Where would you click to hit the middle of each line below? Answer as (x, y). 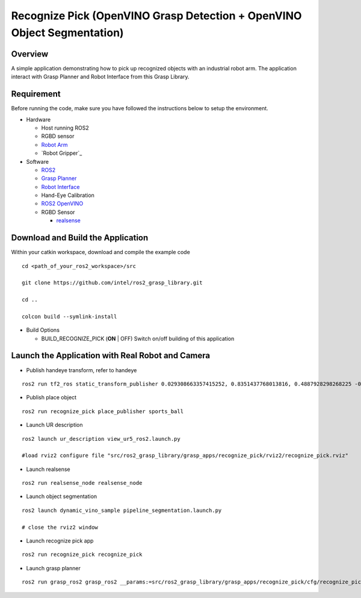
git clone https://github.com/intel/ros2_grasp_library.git (112, 283)
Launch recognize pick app (60, 541)
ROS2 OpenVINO (62, 204)
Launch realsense (48, 469)
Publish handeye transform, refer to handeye (82, 370)
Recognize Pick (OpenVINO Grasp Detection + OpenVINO (156, 16)
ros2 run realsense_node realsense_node (82, 483)
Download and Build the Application (80, 238)
